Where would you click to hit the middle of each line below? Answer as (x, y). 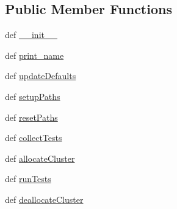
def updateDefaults (41, 76)
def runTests (28, 179)
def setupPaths (33, 96)
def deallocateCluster (44, 199)
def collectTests (34, 138)
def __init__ (31, 35)
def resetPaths (31, 117)
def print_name (34, 55)
